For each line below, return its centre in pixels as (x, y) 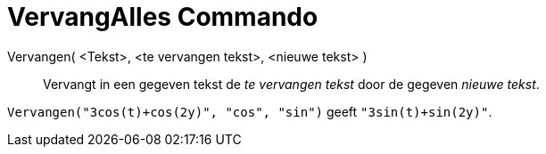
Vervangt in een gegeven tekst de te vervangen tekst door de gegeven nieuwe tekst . (291, 84)
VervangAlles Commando (163, 17)
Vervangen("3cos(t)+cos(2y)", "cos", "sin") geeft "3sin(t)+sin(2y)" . (250, 111)
